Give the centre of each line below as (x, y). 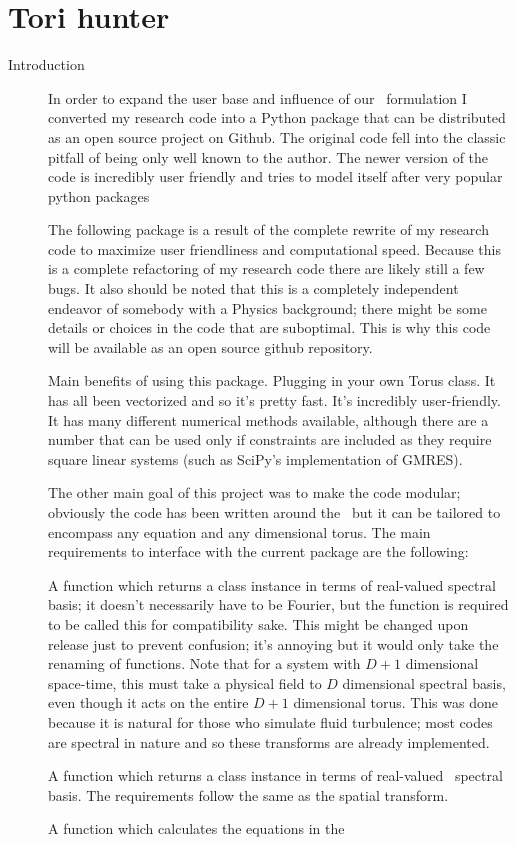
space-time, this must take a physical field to (185, 682)
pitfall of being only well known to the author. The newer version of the (268, 156)
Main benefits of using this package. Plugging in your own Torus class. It (272, 380)
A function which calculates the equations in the (196, 828)
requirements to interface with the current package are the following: (258, 551)
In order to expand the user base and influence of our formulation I (257, 97)
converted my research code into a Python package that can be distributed (277, 117)
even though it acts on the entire (148, 702)
